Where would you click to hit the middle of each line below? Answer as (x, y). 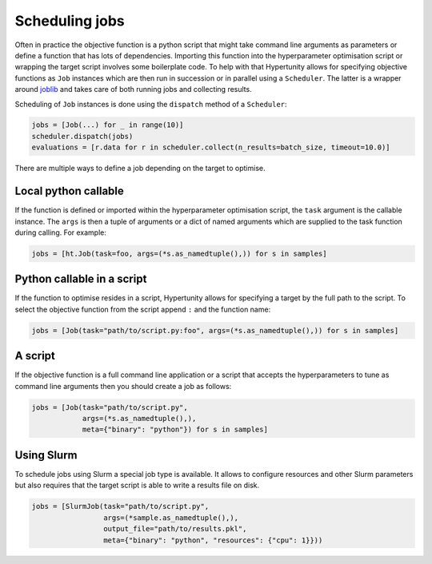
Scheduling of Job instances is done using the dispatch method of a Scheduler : (151, 104)
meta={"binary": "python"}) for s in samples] (175, 430)
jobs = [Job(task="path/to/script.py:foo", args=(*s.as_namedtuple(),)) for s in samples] (215, 330)
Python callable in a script (81, 279)
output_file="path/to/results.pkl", (175, 529)
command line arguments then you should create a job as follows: (123, 386)
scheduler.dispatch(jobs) (82, 136)
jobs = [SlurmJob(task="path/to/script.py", (120, 506)
